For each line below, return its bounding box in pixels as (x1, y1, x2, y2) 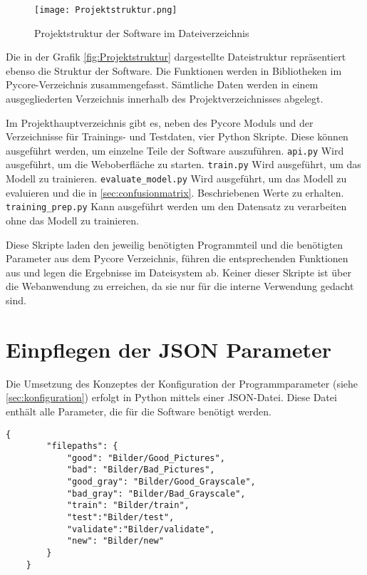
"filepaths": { (46, 441, 118, 452)
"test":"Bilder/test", (66, 512, 175, 523)
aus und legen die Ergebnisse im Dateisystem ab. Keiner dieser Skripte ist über (6, 264, 351, 279)
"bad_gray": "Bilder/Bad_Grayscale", (66, 488, 246, 499)
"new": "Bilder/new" (66, 536, 164, 546)
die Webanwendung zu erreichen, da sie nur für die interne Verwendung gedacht (6, 279, 354, 294)
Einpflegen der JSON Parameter (6, 334, 332, 363)
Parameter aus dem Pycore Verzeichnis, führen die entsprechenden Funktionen (6, 251, 348, 266)
